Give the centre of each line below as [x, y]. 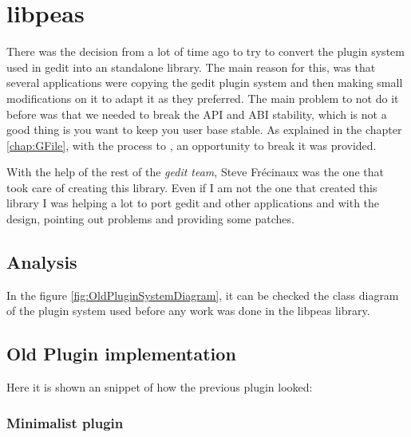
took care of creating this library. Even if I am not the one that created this [192, 187]
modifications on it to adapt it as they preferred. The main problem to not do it [203, 98]
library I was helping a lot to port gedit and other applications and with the [193, 203]
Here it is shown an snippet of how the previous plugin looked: [160, 387]
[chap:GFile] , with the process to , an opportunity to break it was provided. [192, 145]
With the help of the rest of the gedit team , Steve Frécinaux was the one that [195, 172]
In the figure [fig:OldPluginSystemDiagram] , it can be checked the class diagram [203, 295]
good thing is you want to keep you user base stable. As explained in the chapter [204, 130]
